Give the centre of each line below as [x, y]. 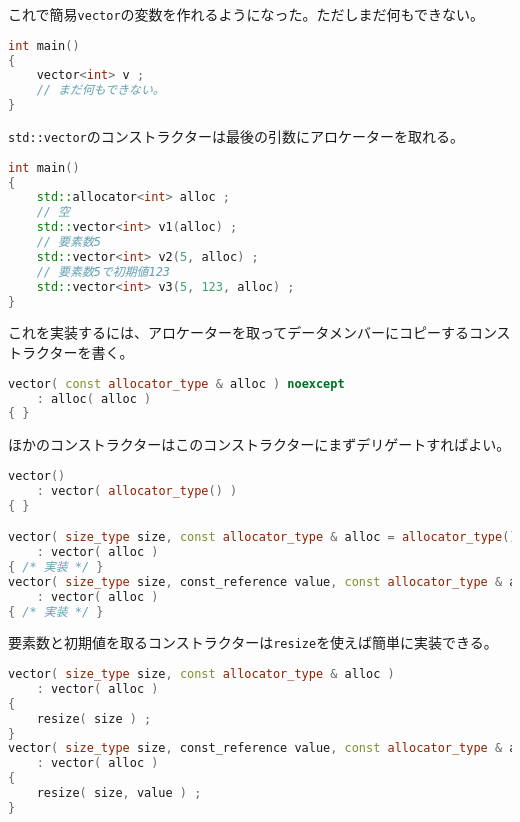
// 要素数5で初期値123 [103, 271]
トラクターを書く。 [71, 352]
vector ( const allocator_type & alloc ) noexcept [176, 383]
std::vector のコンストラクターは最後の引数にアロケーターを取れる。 [236, 136]
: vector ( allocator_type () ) [137, 490]
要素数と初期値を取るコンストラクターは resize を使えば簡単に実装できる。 [253, 642]
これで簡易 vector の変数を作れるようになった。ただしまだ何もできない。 [246, 14]
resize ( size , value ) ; [119, 793]
